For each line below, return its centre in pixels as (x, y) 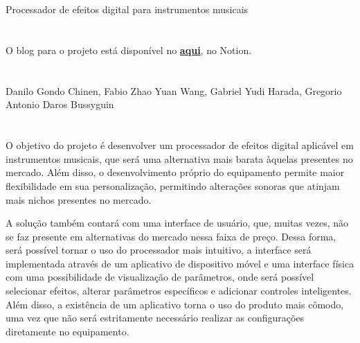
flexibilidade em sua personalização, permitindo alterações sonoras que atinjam (173, 185)
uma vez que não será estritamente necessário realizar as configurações (155, 318)
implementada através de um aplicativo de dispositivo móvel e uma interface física (180, 263)
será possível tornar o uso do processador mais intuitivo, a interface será (159, 250)
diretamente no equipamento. (67, 331)
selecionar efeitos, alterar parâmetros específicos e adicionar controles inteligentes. (179, 291)
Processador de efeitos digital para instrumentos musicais (127, 9)
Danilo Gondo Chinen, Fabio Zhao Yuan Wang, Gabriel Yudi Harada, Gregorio (174, 90)
